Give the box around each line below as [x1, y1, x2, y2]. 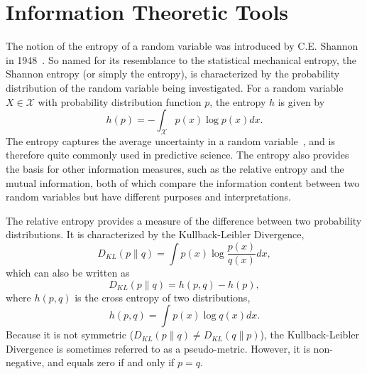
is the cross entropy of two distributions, [75, 289, 251, 304]
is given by [278, 94, 325, 109]
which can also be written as [6, 265, 130, 280]
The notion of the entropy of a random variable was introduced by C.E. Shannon [6, 38, 358, 53]
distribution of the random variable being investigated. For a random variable [6, 80, 344, 95]
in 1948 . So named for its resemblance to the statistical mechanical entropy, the [6, 52, 356, 67]
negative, [6, 355, 45, 370]
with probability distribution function [38, 94, 202, 109]
